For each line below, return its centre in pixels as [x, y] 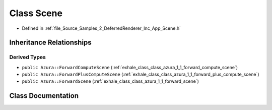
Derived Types [28, 57]
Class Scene [36, 13]
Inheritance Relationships [50, 43]
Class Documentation [44, 96]
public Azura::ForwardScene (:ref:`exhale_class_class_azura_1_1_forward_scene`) [110, 81]
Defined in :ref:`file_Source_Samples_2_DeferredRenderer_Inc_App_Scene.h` [101, 28]
